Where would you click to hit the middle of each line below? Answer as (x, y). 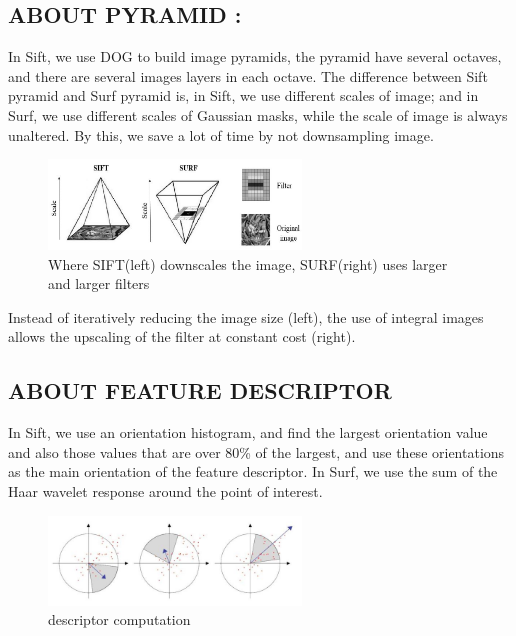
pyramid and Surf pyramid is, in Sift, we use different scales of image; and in (243, 95)
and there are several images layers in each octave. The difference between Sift (248, 75)
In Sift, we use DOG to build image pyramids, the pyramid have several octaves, (255, 56)
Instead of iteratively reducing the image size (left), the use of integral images (246, 316)
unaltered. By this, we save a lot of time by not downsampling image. (221, 134)
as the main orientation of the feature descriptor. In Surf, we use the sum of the (253, 471)
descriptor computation (119, 619)
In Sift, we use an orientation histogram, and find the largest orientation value (248, 432)
